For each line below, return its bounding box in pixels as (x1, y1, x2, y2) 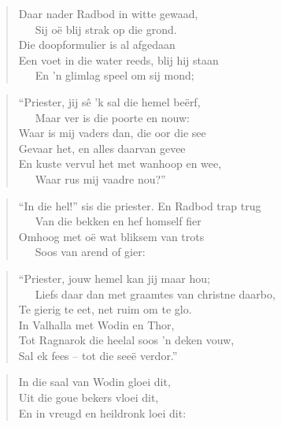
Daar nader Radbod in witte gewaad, (18, 6, 198, 21)
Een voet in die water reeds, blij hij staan (18, 51, 219, 68)
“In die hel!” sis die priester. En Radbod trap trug (18, 197, 261, 213)
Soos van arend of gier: (35, 243, 146, 260)
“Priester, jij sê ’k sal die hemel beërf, (18, 93, 201, 110)
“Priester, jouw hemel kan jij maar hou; (18, 269, 210, 286)
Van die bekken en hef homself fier (35, 213, 202, 229)
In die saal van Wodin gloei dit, (18, 373, 171, 390)
